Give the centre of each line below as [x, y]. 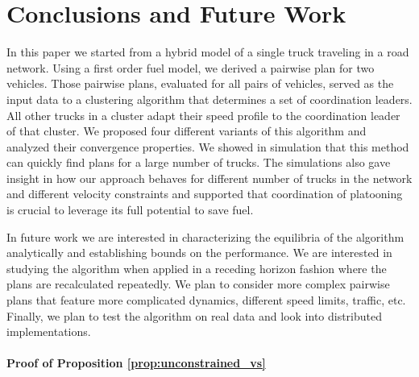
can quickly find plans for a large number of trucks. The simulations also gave [199, 162]
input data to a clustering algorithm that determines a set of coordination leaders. [209, 99]
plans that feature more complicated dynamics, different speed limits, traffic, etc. [206, 300]
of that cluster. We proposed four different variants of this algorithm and [187, 131]
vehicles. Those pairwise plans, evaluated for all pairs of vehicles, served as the [200, 83]
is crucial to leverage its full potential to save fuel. [130, 210]
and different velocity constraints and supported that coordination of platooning [205, 194]
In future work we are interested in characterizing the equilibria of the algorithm [205, 236]
